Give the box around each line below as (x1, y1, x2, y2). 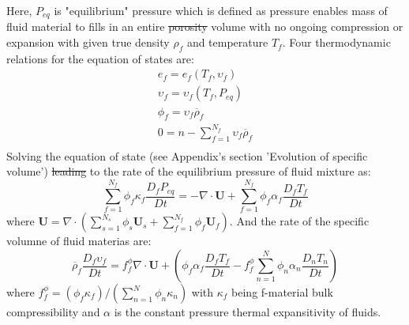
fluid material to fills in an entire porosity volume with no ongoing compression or (6, 18, 403, 35)
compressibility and (6, 304, 100, 319)
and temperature (186, 34, 268, 51)
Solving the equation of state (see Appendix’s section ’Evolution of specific (6, 147, 368, 164)
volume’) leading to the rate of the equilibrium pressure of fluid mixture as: (6, 163, 371, 180)
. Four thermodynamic (282, 34, 391, 51)
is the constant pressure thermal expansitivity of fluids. (114, 304, 381, 319)
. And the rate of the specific (229, 213, 370, 229)
